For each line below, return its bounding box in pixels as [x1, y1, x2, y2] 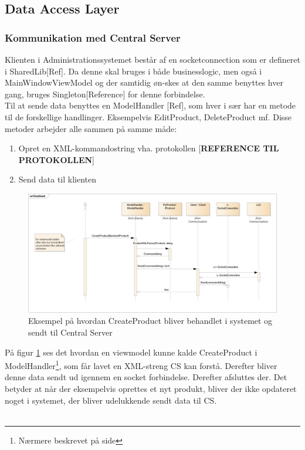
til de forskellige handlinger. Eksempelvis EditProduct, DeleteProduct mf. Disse [5, 110, 292, 123]
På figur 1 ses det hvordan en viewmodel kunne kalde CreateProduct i [5, 346, 257, 358]
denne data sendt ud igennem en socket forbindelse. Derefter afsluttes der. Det [5, 371, 287, 383]
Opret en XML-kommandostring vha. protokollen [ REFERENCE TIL [18, 142, 279, 154]
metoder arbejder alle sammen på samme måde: [5, 122, 177, 134]
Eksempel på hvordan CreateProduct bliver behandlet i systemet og [28, 314, 273, 327]
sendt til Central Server [28, 326, 113, 339]
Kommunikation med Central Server [5, 30, 181, 45]
